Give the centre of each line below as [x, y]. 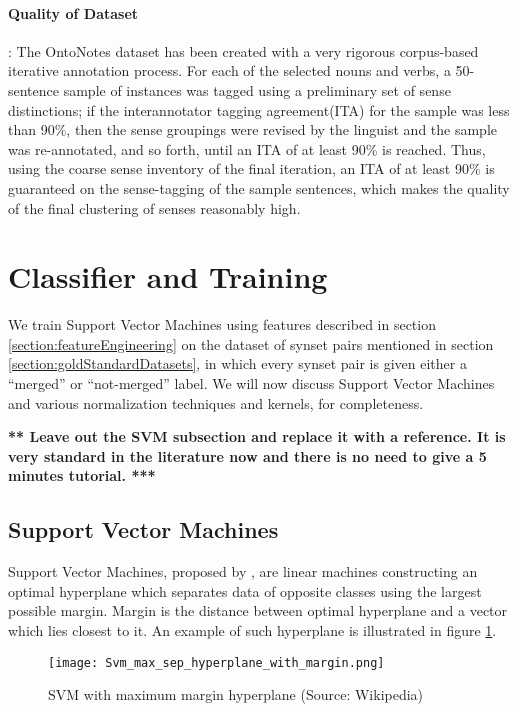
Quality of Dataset [73, 12]
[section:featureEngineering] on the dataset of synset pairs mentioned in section [251, 343]
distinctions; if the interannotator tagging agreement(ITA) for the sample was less [259, 109]
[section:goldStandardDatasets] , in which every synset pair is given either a [237, 363]
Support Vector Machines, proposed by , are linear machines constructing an [243, 571]
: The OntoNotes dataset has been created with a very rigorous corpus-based [243, 50]
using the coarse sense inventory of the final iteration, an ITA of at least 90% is [251, 168]
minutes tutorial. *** [82, 475]
